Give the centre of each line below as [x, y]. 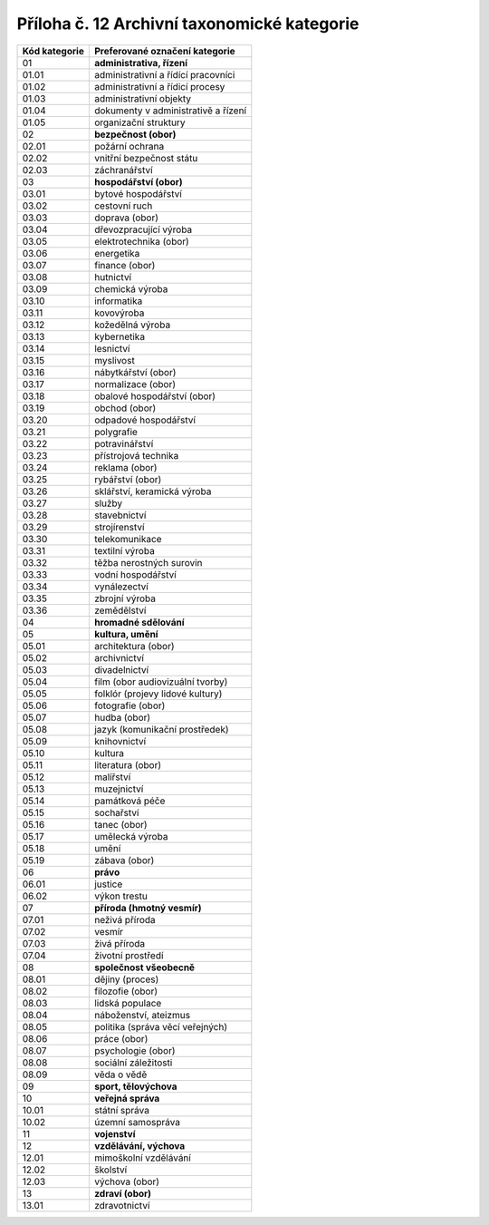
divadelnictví [121, 669]
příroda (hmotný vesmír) [148, 908]
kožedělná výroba [132, 325]
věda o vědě [120, 1074]
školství [110, 1170]
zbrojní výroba [125, 598]
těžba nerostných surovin [148, 562]
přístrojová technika [136, 455]
